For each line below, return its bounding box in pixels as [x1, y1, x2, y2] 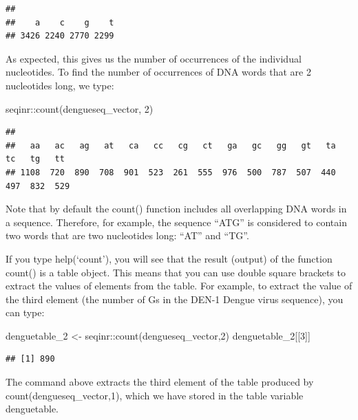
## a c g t [6, 17, 114, 27]
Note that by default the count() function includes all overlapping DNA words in [6, 201, 347, 216]
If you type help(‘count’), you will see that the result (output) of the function [6, 251, 333, 265]
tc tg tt [6, 154, 65, 164]
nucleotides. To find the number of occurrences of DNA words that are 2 [6, 65, 311, 79]
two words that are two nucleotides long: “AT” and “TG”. [6, 228, 249, 243]
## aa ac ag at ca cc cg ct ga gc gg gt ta [6, 140, 336, 151]
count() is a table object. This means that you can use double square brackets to [6, 265, 346, 279]
